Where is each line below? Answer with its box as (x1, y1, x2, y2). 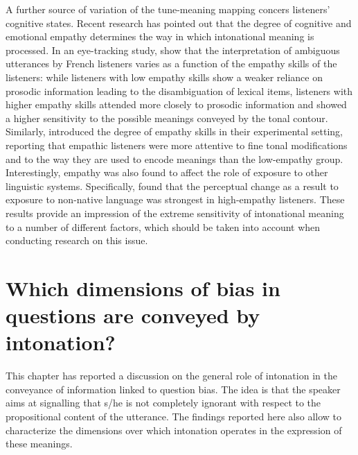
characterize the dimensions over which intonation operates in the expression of (6, 422, 342, 437)
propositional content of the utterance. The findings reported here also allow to (6, 409, 342, 423)
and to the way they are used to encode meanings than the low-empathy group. (6, 151, 343, 166)
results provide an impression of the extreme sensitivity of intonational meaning (6, 205, 344, 220)
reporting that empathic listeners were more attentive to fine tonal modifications (6, 137, 348, 152)
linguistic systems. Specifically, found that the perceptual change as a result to (6, 178, 339, 193)
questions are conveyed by (6, 301, 260, 329)
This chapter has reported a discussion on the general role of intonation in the (6, 368, 337, 383)
